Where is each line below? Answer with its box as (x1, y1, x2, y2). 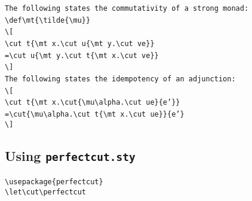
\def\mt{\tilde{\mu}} (5, 16, 91, 25)
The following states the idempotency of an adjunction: (5, 74, 236, 83)
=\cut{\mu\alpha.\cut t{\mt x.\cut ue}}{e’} (5, 109, 185, 118)
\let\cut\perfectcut (5, 187, 87, 196)
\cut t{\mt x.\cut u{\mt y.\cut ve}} (5, 39, 155, 48)
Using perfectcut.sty (5, 146, 136, 165)
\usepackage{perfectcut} (5, 178, 103, 186)
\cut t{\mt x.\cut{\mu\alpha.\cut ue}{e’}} (5, 98, 180, 107)
